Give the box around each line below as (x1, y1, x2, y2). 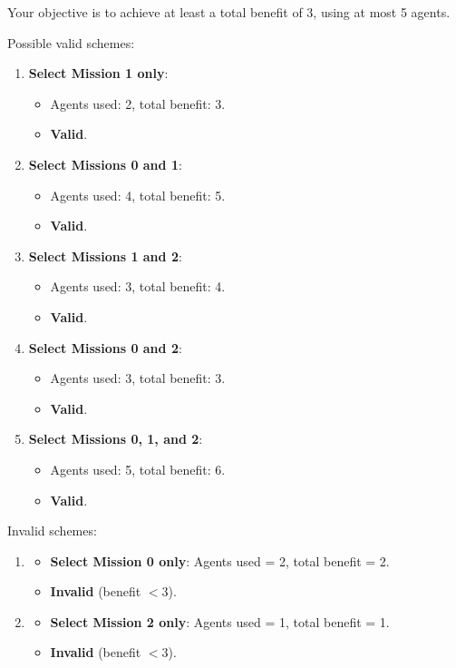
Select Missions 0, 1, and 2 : (28, 429, 203, 448)
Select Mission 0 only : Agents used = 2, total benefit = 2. (50, 551, 390, 570)
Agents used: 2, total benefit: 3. (50, 93, 226, 113)
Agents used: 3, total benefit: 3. (50, 368, 226, 388)
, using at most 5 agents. (313, 3, 451, 21)
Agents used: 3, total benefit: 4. (50, 277, 226, 296)
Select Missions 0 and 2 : (28, 338, 182, 357)
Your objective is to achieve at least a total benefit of (7, 3, 303, 21)
